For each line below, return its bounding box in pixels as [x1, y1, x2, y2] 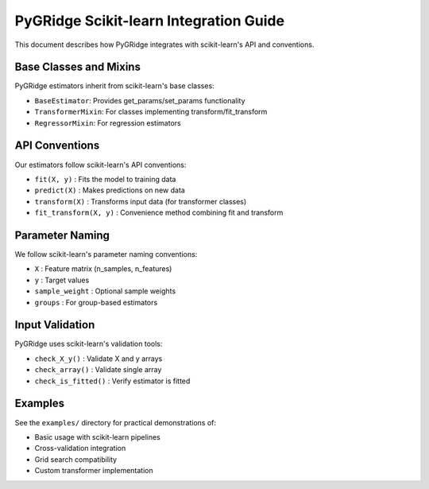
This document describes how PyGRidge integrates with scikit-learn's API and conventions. [14, 40, 315, 49]
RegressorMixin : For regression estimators [34, 118, 182, 127]
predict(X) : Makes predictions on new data [34, 185, 186, 195]
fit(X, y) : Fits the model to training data [34, 174, 176, 184]
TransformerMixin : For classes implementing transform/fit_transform [34, 107, 268, 117]
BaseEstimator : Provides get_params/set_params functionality [34, 95, 245, 105]
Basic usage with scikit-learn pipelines [34, 432, 160, 441]
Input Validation [14, 318, 95, 332]
